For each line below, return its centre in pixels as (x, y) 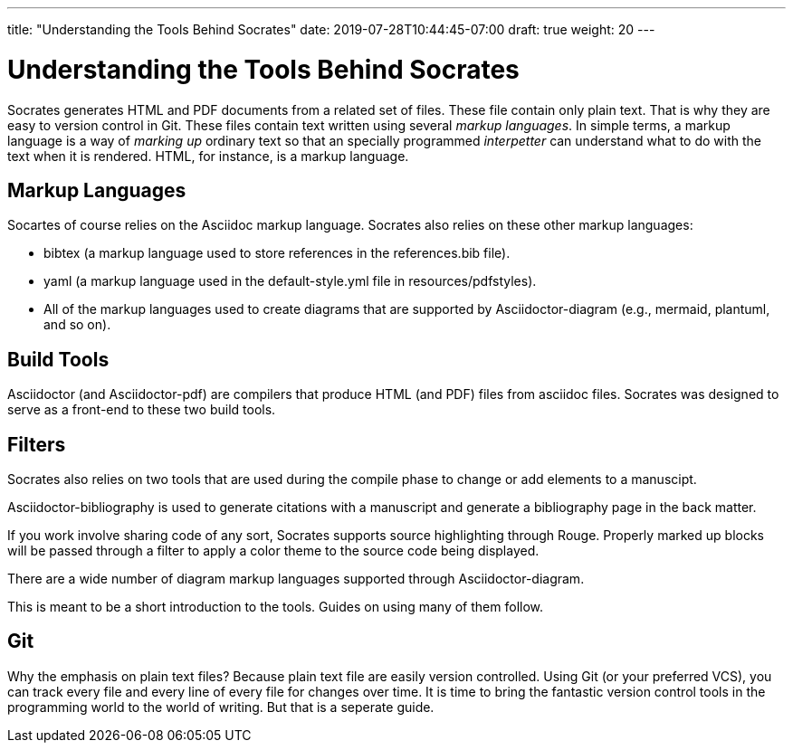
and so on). (77, 325)
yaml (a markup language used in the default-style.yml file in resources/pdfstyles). (290, 281)
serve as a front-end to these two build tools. (142, 410)
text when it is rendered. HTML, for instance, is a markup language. (208, 156)
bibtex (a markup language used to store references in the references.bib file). (277, 253)
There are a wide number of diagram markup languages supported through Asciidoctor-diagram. (296, 579)
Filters (37, 444)
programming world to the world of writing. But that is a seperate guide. (221, 707)
